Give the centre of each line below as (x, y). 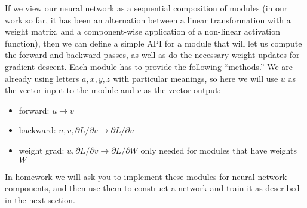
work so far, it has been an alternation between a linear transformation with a (148, 19)
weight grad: (42, 150)
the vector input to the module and (70, 90)
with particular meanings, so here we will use (196, 78)
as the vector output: (182, 90)
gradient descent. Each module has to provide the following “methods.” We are (149, 66)
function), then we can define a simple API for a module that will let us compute (153, 43)
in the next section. (40, 199)
